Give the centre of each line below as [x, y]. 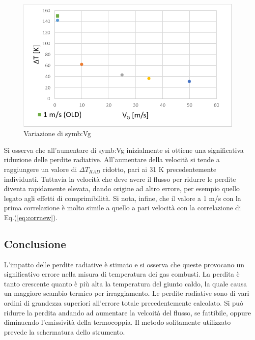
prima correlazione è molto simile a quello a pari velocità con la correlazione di [123, 208]
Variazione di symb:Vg [57, 133]
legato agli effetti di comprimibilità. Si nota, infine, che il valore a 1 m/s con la [123, 198]
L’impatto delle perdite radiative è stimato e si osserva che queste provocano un [124, 264]
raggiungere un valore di [41, 169]
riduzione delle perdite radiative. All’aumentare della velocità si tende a [112, 159]
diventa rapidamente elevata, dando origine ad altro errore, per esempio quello [122, 188]
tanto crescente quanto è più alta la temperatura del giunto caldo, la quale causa [126, 283]
